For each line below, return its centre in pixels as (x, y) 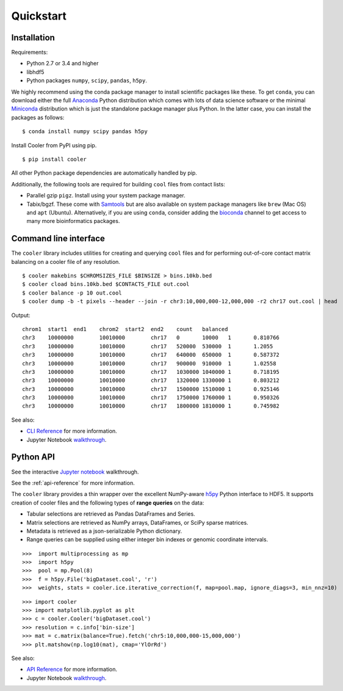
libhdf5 (35, 72)
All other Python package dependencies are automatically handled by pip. (104, 173)
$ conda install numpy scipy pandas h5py (85, 132)
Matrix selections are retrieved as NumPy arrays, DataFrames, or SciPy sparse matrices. (137, 522)
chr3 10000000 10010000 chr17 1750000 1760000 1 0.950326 (151, 398)
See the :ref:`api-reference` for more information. (73, 483)
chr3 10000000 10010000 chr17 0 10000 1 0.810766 (151, 338)
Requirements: (30, 53)
